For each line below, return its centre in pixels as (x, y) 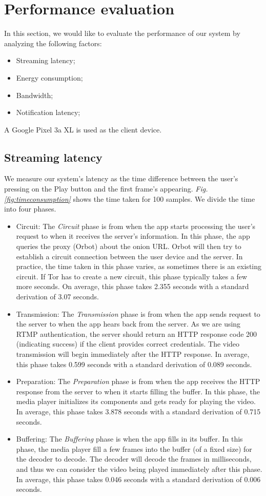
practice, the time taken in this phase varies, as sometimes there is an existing (139, 266)
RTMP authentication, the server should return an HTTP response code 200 (137, 333)
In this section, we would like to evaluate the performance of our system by (122, 33)
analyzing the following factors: (53, 43)
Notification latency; (48, 112)
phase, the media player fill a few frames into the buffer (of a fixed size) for (134, 449)
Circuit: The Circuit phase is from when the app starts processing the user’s (136, 226)
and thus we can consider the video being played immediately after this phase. (139, 469)
